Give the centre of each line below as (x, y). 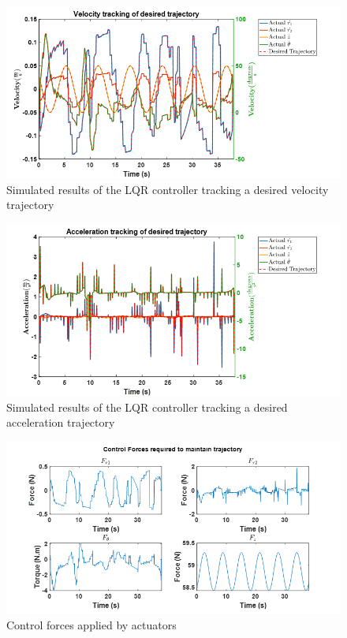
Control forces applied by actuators (91, 624)
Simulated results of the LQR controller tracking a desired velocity (168, 189)
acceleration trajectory (61, 422)
